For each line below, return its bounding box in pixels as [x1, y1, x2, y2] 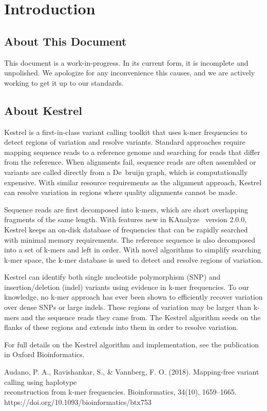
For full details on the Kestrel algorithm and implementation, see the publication [4, 339, 259, 349]
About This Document [4, 33, 127, 49]
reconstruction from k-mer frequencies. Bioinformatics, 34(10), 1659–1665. [4, 386, 237, 397]
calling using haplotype [4, 376, 77, 387]
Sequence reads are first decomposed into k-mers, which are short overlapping [4, 204, 249, 214]
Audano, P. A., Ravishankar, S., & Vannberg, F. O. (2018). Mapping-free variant [4, 366, 259, 377]
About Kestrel [4, 102, 82, 118]
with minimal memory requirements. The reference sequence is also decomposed [4, 234, 255, 245]
